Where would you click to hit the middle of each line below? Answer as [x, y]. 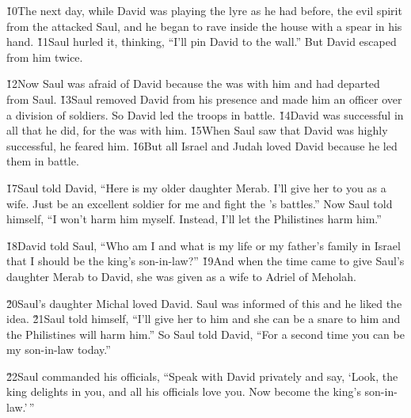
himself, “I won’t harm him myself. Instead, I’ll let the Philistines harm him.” [194, 219]
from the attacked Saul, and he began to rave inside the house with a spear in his [204, 26]
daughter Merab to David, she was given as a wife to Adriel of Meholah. [181, 276]
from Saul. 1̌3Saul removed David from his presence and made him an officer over [204, 99]
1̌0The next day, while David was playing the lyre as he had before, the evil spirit [204, 10]
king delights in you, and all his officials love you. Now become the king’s [184, 391]
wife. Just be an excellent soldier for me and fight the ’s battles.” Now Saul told [200, 203]
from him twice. [45, 57]
